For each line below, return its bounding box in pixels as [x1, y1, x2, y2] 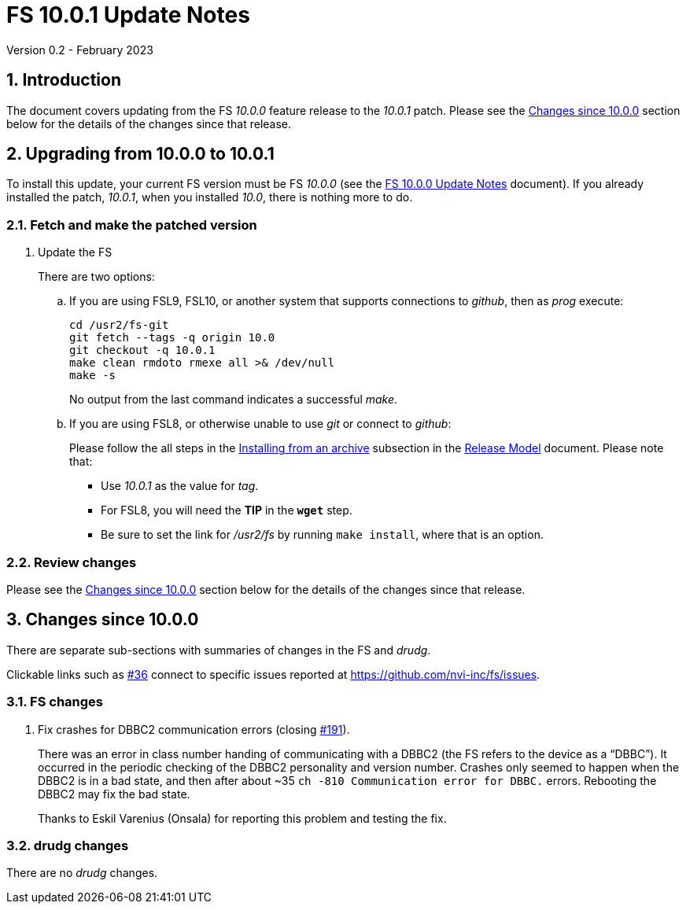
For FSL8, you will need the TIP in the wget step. [101, 503, 352, 518]
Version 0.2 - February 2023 [6, 42, 153, 57]
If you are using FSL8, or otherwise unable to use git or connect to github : [69, 417, 452, 431]
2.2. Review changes [6, 554, 137, 570]
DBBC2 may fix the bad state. [38, 787, 190, 801]
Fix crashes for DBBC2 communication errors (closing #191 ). [38, 722, 350, 736]
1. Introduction [6, 70, 121, 90]
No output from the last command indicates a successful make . [69, 392, 398, 407]
